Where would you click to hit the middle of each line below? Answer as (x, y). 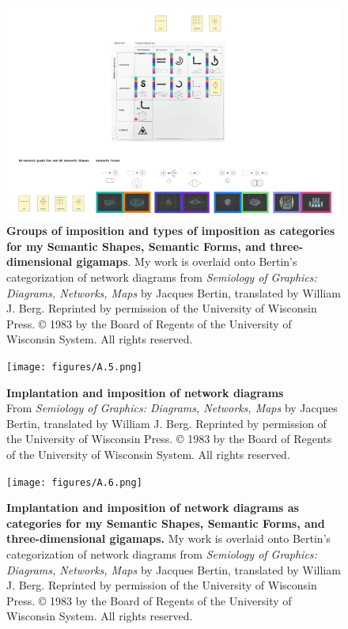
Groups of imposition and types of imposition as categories (171, 231)
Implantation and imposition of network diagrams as (153, 508)
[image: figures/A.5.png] (74, 367)
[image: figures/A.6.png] (74, 482)
